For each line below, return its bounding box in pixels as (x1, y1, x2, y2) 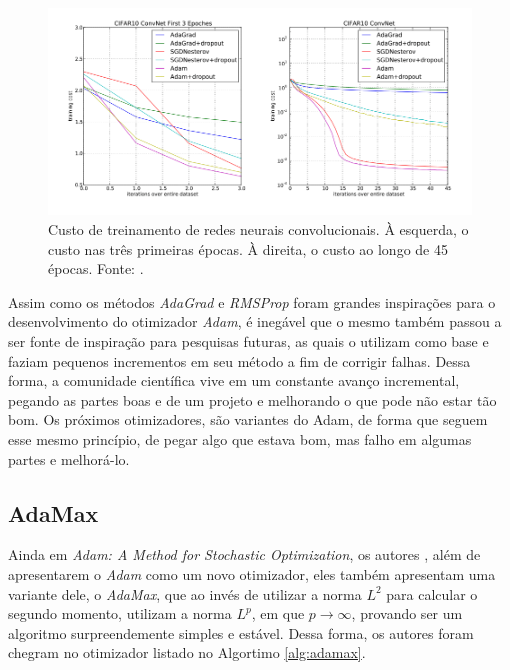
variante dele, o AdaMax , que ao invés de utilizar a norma (8, 583, 362, 604)
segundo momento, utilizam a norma (8, 603, 232, 624)
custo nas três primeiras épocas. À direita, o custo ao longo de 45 (48, 238, 448, 259)
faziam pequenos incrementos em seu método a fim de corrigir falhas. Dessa (8, 350, 471, 371)
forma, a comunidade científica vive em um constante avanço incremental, (8, 370, 460, 391)
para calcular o (386, 583, 478, 604)
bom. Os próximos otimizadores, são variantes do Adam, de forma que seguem (8, 409, 488, 430)
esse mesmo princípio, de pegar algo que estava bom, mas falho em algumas (8, 429, 472, 450)
